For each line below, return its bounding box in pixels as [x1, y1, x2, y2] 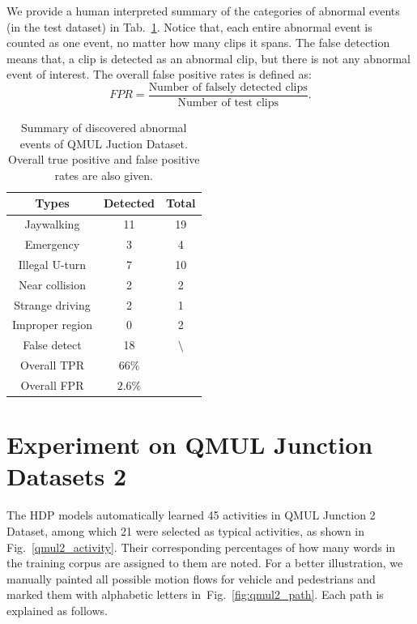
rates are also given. [54, 166, 154, 183]
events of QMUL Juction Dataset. [19, 135, 188, 152]
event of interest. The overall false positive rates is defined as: [6, 66, 312, 83]
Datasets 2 [6, 459, 127, 493]
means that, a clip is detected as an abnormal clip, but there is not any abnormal [6, 49, 411, 66]
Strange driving [14, 296, 91, 313]
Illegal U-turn [18, 255, 87, 272]
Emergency [24, 236, 80, 253]
